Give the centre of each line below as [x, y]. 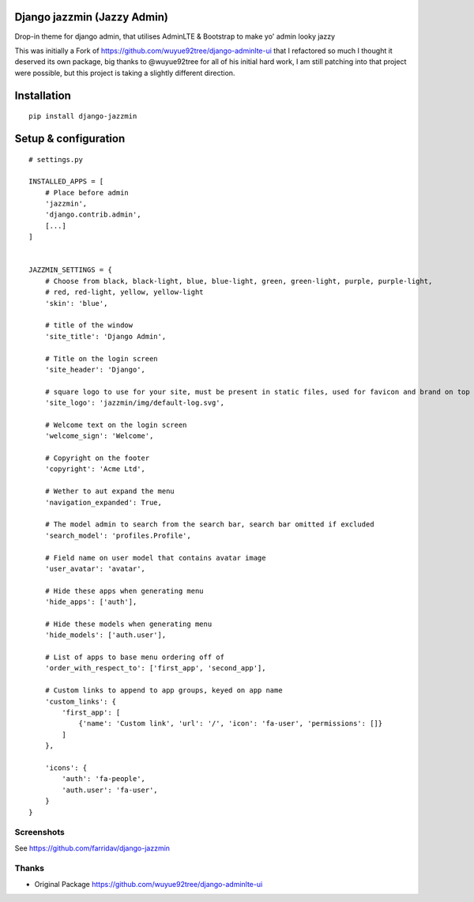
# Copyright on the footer [97, 458]
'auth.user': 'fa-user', [110, 790]
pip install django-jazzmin [83, 116]
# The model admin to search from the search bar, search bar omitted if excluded [209, 525]
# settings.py [56, 159]
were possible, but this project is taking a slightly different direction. [125, 73]
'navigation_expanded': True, [103, 502]
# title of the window [89, 325]
